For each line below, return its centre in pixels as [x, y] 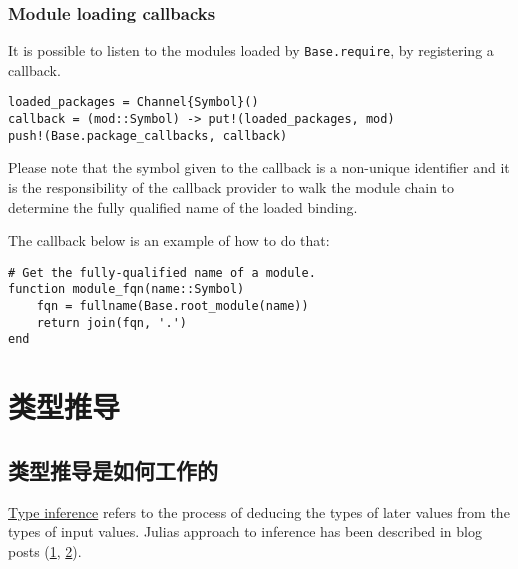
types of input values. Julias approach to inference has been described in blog [245, 531]
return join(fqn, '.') [111, 322]
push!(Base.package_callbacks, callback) [148, 135]
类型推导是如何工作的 [113, 469]
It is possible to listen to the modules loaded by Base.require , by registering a [251, 50]
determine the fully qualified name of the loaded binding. [183, 206]
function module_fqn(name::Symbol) [126, 289]
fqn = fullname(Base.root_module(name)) [172, 306]
